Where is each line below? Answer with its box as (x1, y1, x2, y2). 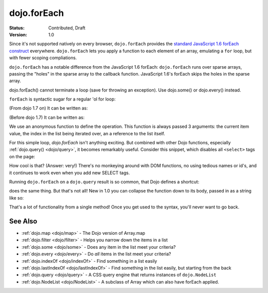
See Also (9, 217, 37, 225)
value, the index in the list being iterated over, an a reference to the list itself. (9, 130, 165, 136)
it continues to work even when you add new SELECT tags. (9, 170, 130, 176)
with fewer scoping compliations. (9, 55, 77, 61)
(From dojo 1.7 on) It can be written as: (9, 105, 88, 111)
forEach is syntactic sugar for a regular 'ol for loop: (9, 96, 116, 102)
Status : (9, 25, 25, 31)
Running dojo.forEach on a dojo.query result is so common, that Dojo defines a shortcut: (9, 179, 200, 185)
